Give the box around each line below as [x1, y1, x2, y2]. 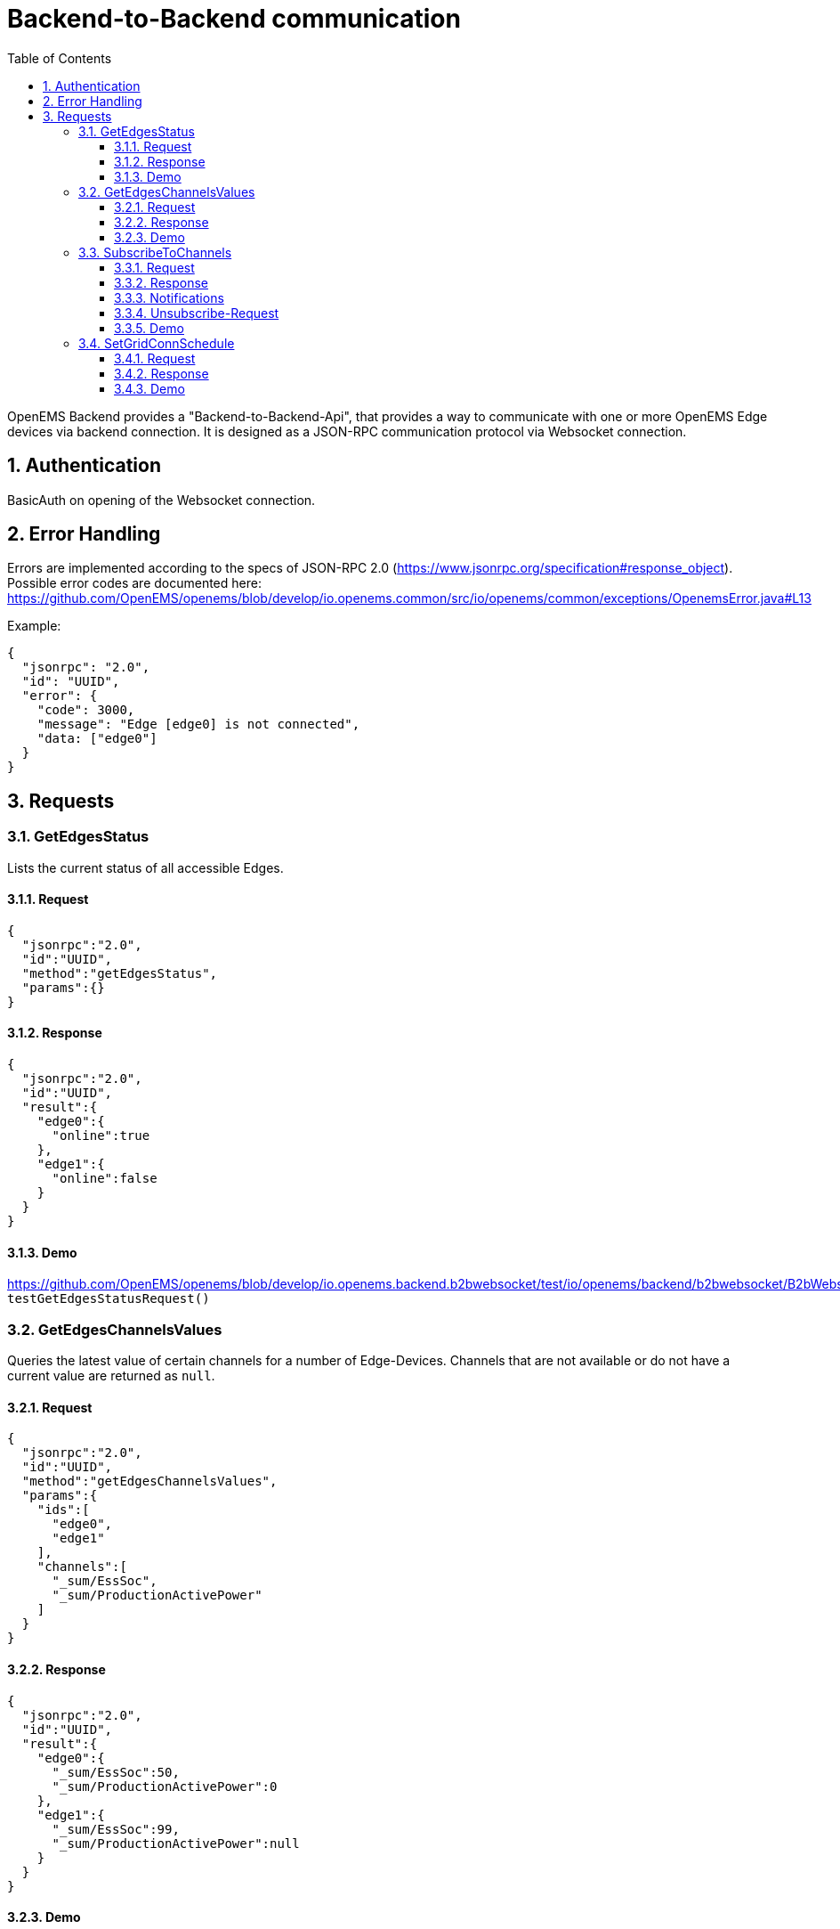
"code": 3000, [36, 703, 135, 718]
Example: [7, 618, 61, 634]
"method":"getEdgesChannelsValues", [21, 1474, 278, 1489]
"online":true [52, 1128, 150, 1144]
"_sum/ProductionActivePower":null [52, 1835, 300, 1851]
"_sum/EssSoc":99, [52, 1821, 180, 1836]
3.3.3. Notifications [114, 289, 224, 305]
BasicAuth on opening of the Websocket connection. [7, 492, 316, 508]
